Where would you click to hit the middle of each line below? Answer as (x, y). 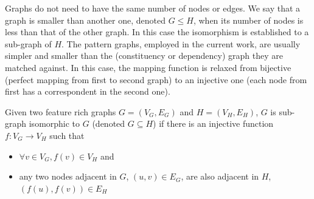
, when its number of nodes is (248, 20)
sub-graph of (28, 43)
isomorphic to (54, 123)
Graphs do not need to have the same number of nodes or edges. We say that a (153, 8)
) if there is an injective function (213, 123)
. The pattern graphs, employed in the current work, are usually (181, 43)
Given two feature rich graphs (61, 111)
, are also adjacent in (220, 176)
